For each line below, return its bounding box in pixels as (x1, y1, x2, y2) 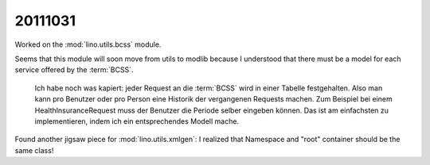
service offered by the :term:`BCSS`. (14, 65, 134, 75)
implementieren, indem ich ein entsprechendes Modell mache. (34, 116, 239, 126)
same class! (14, 145, 54, 155)
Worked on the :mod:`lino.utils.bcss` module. (14, 40, 162, 49)
